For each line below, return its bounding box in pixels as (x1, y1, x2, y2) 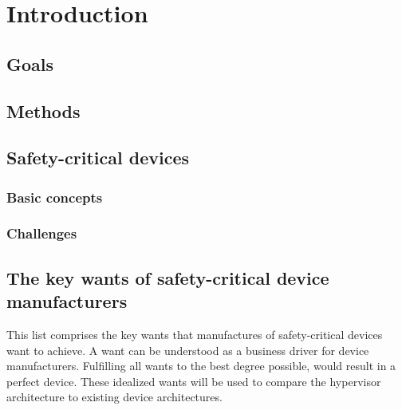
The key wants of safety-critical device (6, 265, 329, 290)
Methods (6, 98, 81, 123)
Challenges (6, 223, 77, 243)
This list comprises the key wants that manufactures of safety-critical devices (6, 326, 383, 342)
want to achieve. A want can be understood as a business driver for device (6, 341, 369, 358)
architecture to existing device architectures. (6, 388, 223, 405)
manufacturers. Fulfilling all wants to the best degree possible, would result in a (6, 357, 396, 374)
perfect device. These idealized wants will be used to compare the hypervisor (6, 373, 381, 389)
